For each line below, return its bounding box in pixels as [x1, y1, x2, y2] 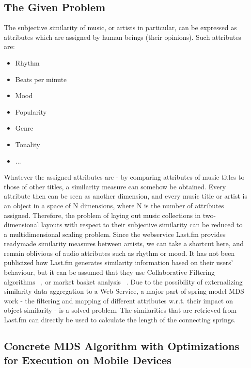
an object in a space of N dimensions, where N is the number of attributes [4, 200, 224, 210]
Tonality [15, 139, 40, 149]
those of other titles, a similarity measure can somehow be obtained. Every [4, 181, 226, 191]
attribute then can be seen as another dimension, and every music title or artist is [4, 191, 247, 201]
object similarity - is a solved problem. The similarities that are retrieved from [4, 305, 237, 315]
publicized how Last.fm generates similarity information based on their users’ [4, 257, 233, 268]
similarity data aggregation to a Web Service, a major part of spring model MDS [4, 286, 244, 296]
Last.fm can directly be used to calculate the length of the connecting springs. [4, 315, 236, 325]
